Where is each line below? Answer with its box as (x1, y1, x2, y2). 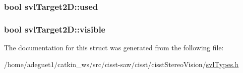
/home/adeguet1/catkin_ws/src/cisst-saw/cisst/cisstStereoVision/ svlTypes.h (4, 59, 239, 69)
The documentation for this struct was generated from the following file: (4, 42, 224, 53)
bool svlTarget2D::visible (4, 23, 106, 35)
